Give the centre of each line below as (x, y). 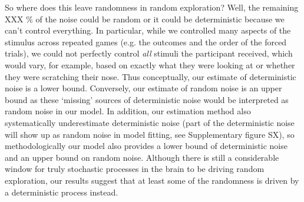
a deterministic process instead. (62, 192)
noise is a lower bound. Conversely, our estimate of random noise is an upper (143, 88)
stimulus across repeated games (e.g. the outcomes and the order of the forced (146, 42)
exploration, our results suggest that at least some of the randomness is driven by (152, 180)
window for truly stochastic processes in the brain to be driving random (135, 169)
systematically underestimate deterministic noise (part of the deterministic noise (150, 122)
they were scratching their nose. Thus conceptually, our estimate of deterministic (151, 76)
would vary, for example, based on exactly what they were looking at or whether (150, 64)
